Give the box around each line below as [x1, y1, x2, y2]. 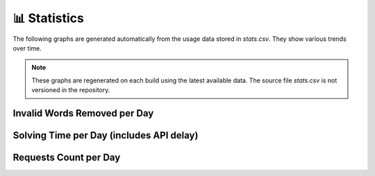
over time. [12, 44, 42, 52]
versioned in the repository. [31, 86, 110, 94]
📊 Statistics [12, 10, 85, 26]
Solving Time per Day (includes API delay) [12, 129, 199, 141]
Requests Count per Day [12, 151, 121, 163]
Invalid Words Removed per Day [12, 107, 154, 119]
